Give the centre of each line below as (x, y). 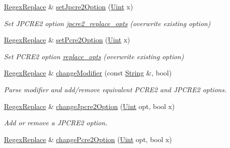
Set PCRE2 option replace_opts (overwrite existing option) (94, 56)
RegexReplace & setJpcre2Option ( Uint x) (69, 6)
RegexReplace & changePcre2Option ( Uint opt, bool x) (88, 139)
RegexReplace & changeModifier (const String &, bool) (88, 73)
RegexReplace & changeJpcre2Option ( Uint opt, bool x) (89, 106)
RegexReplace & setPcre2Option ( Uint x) (67, 40)
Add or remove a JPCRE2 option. (56, 123)
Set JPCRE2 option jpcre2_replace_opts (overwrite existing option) (107, 23)
